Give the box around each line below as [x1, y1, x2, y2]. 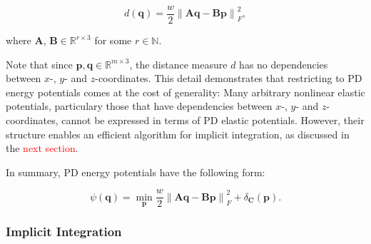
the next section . [6, 141, 78, 156]
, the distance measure [129, 56, 228, 71]
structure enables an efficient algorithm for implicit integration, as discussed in [6, 126, 350, 141]
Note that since [6, 56, 73, 71]
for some [94, 33, 132, 48]
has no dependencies [239, 56, 328, 71]
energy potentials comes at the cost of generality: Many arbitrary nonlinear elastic [6, 84, 365, 99]
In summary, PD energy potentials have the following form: [6, 164, 265, 179]
